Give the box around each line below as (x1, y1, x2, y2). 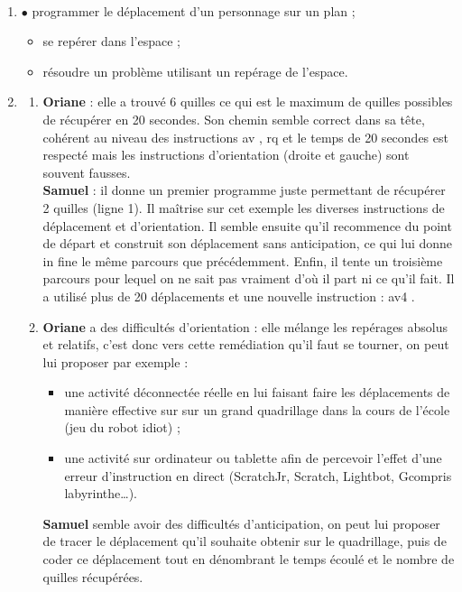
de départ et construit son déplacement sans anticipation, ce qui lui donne (42, 234, 453, 253)
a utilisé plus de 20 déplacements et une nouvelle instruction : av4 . (42, 286, 415, 305)
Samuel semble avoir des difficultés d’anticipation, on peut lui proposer (42, 513, 440, 532)
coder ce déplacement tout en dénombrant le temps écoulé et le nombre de (42, 550, 455, 569)
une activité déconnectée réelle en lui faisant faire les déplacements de (64, 383, 450, 402)
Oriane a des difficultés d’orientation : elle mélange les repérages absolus (42, 317, 448, 336)
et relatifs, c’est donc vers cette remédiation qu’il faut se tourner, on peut (42, 335, 449, 354)
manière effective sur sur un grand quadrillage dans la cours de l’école (64, 400, 450, 419)
